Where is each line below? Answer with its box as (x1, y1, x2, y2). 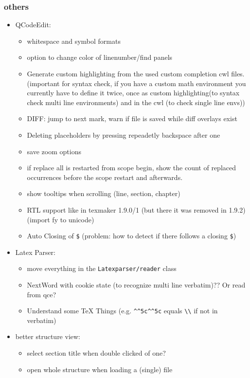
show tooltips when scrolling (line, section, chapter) (27, 188, 180, 198)
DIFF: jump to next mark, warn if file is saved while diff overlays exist (27, 113, 237, 124)
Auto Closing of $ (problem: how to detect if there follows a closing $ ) (27, 231, 236, 241)
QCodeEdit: (15, 19, 51, 30)
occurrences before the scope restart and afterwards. (27, 172, 183, 182)
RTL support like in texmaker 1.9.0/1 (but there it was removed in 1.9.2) (27, 204, 246, 215)
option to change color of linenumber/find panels (27, 52, 173, 62)
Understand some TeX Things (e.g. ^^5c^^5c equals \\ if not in (27, 306, 218, 316)
